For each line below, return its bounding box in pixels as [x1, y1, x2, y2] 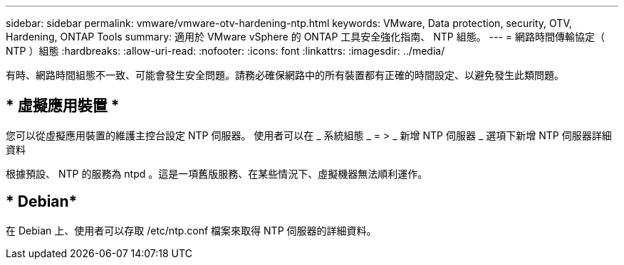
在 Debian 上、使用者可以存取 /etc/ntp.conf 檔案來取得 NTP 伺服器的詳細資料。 [6, 224, 377, 237]
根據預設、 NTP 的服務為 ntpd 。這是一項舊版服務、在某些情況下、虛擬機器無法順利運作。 [6, 167, 428, 180]
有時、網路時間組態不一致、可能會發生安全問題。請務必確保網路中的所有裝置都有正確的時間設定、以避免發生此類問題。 [6, 69, 564, 81]
